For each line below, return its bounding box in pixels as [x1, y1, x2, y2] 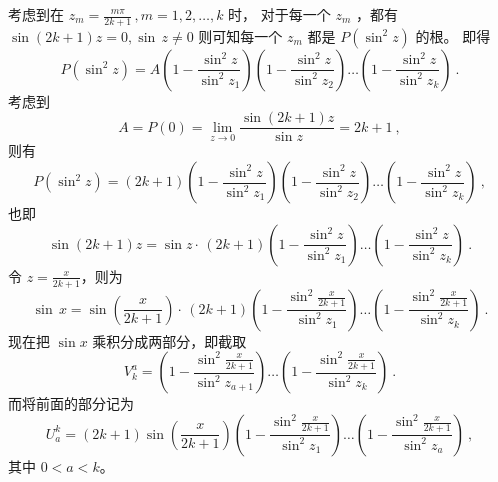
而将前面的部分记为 [8, 393, 134, 414]
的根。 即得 [415, 25, 491, 46]
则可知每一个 [198, 25, 283, 46]
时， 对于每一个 [228, 4, 331, 24]
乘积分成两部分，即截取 [92, 330, 247, 351]
